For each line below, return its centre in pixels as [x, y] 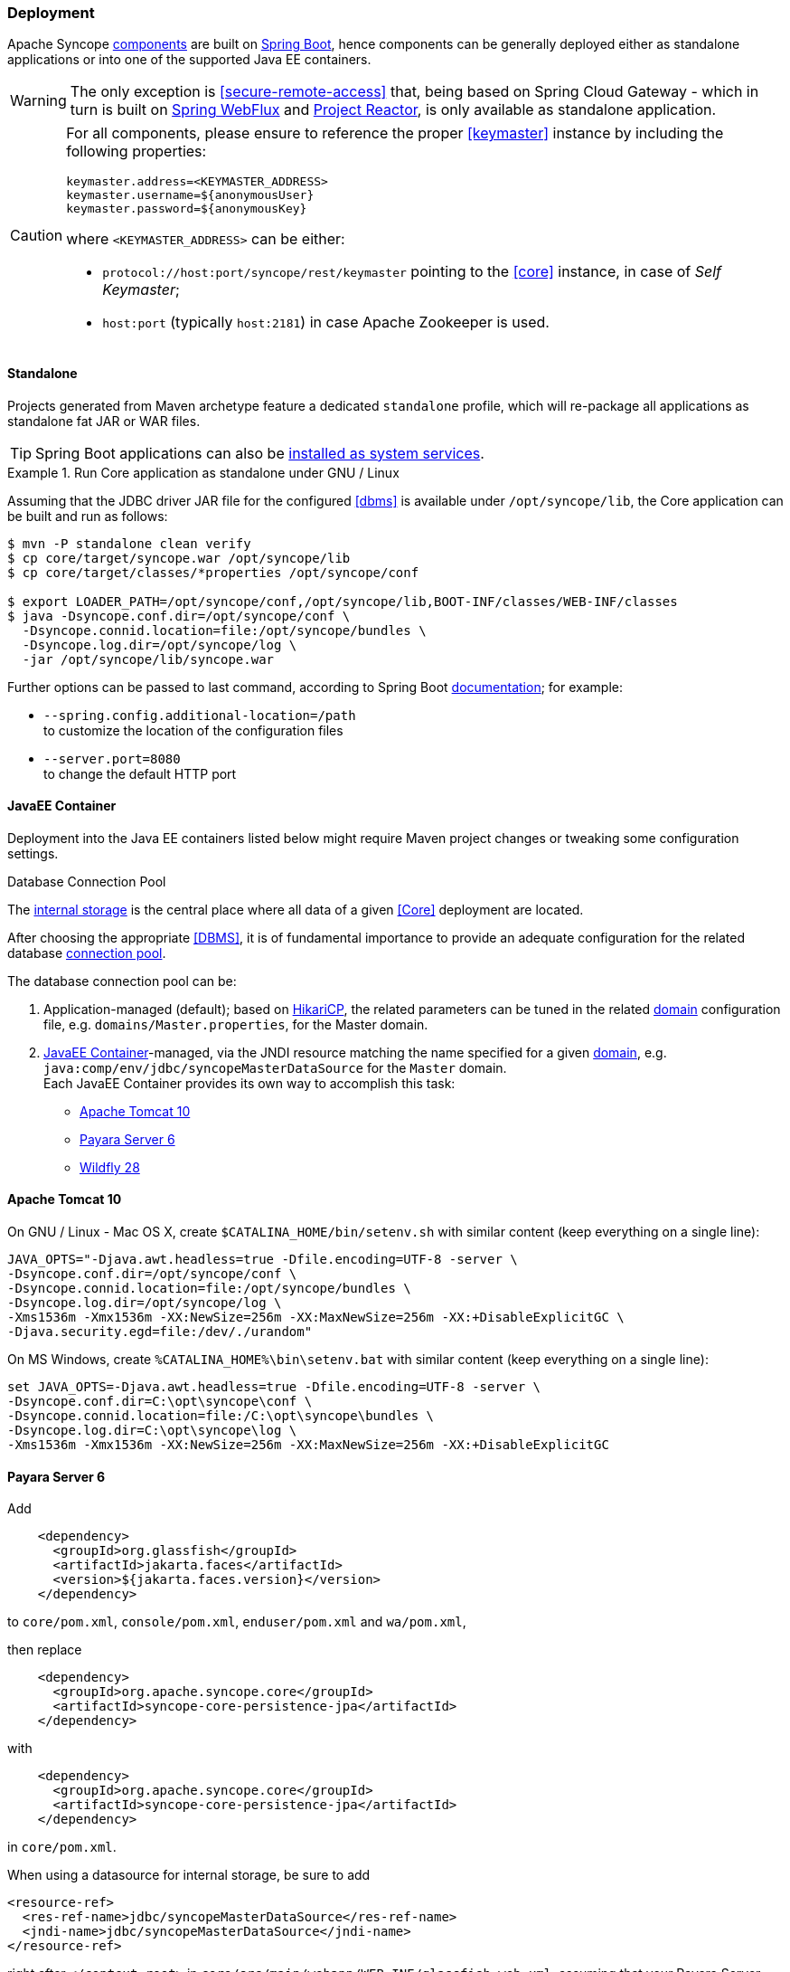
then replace [45, 1650]
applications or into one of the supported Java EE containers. [189, 60]
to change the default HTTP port [140, 773]
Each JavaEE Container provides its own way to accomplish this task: [249, 1083]
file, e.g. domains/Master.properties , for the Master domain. [236, 1024]
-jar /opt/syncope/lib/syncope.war [148, 659]
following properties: [136, 152]
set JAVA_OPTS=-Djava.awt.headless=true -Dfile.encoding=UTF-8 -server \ [274, 1387]
